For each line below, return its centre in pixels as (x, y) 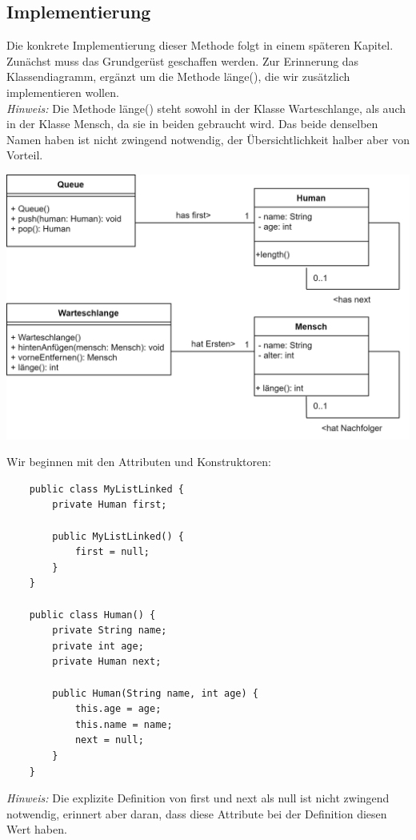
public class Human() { (92, 615)
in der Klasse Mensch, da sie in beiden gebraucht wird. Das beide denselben (192, 124)
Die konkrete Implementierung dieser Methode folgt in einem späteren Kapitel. (200, 45)
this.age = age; (118, 709)
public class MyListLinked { (106, 489)
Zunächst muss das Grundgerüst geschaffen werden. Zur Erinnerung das (183, 60)
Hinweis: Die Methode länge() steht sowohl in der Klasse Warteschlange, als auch (206, 108)
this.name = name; (124, 724)
